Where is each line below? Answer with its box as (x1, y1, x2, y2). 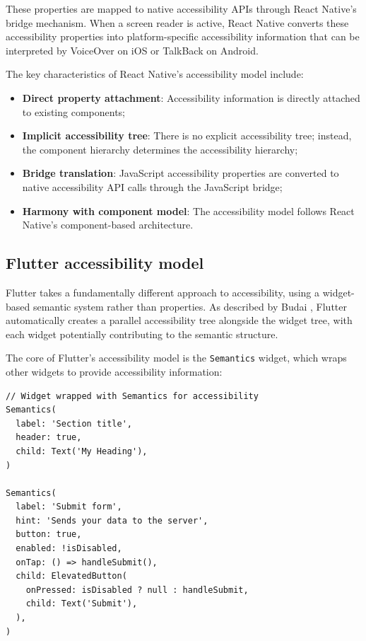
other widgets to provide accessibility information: (6, 364, 223, 379)
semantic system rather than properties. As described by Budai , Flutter (33, 299, 347, 313)
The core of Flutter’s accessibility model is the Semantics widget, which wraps (6, 350, 347, 365)
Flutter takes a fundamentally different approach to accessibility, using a (6, 284, 319, 299)
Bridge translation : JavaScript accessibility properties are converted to (22, 166, 339, 180)
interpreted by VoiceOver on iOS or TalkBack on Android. (6, 42, 259, 57)
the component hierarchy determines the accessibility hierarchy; (22, 142, 298, 156)
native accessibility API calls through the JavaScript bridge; (22, 179, 283, 194)
